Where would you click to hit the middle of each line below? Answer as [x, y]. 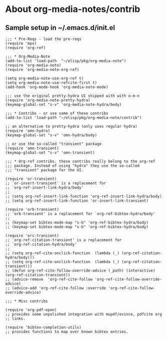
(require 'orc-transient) [32, 236]
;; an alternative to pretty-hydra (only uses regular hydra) [71, 126]
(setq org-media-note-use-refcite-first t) [51, 83]
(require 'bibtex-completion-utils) [43, 328]
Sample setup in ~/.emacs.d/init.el [60, 28]
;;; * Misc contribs [27, 301]
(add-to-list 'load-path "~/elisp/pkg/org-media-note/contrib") [73, 118]
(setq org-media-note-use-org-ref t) [44, 78]
